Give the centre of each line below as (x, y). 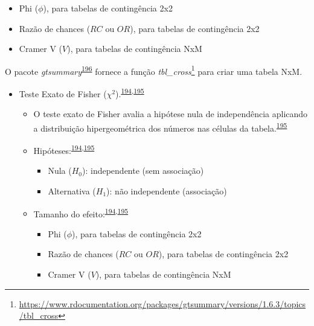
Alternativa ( (72, 190)
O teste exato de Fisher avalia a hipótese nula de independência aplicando (171, 114)
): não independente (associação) (167, 190)
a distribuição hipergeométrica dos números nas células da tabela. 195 (160, 127)
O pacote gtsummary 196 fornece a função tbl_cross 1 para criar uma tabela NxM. (154, 70)
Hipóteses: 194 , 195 (64, 149)
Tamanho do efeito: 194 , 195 (81, 213)
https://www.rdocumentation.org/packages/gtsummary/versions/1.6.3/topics (162, 303)
